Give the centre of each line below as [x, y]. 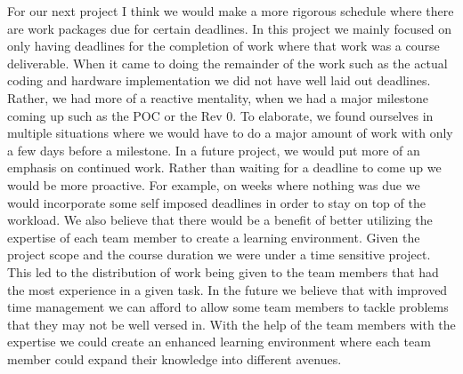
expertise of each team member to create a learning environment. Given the [214, 237]
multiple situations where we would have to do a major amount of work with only [230, 133]
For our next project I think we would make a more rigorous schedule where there [231, 11]
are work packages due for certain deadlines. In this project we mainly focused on [230, 28]
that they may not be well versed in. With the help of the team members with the [231, 324]
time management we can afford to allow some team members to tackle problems [228, 307]
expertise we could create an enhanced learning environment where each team [219, 342]
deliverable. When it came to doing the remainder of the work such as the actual [227, 63]
